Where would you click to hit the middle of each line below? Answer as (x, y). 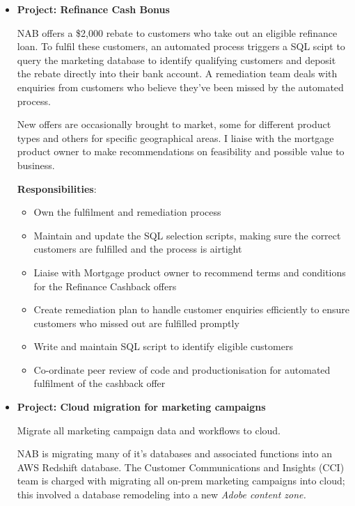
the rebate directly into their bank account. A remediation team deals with (177, 73)
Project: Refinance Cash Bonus (93, 9)
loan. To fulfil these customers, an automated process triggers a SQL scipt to (181, 46)
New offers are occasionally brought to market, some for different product (174, 124)
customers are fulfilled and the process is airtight (138, 249)
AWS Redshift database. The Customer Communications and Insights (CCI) (181, 467)
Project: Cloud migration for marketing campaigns (141, 407)
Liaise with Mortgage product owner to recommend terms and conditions (190, 272)
